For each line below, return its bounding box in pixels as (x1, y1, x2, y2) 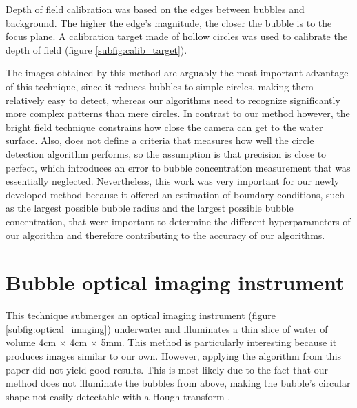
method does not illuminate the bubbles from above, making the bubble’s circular (6, 376, 351, 390)
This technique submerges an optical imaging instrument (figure (6, 308, 276, 323)
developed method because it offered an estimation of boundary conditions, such (6, 187, 345, 201)
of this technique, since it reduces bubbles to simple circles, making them (6, 79, 314, 93)
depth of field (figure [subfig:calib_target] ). (6, 42, 187, 57)
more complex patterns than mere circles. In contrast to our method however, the (6, 106, 350, 121)
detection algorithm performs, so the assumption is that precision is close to (6, 146, 327, 161)
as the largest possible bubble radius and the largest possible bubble (6, 201, 294, 215)
